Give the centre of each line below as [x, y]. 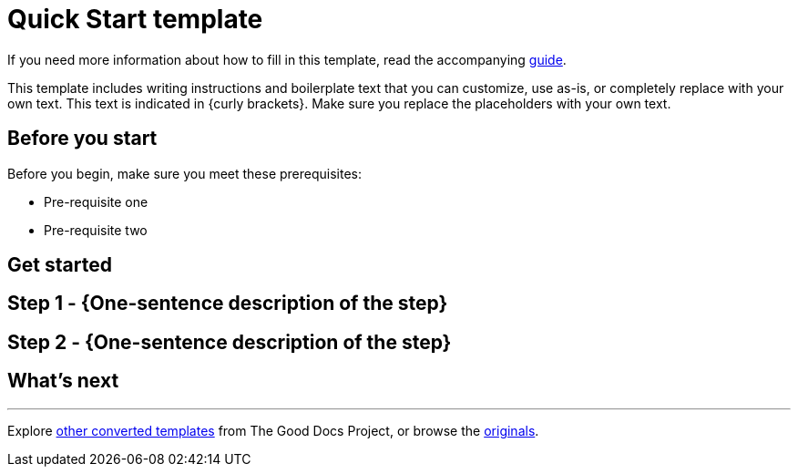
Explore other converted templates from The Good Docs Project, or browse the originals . [273, 430]
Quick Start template [135, 19]
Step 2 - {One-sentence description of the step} [230, 342]
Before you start [82, 139]
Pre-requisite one [96, 201]
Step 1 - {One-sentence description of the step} [228, 304]
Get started [60, 265]
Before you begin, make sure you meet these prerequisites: [185, 173]
